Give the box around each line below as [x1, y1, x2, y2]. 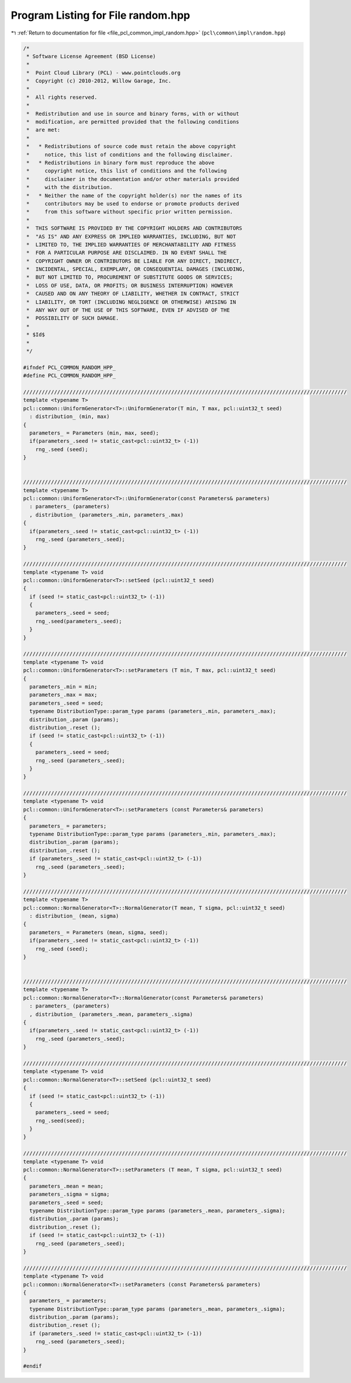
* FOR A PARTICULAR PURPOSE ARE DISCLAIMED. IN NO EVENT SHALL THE [26, 249, 227, 256]
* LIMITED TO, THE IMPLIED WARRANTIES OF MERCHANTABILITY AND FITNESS [26, 241, 236, 248]
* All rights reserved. [26, 94, 98, 101]
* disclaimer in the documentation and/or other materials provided [26, 176, 239, 183]
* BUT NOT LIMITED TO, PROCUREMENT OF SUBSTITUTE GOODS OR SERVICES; [26, 274, 233, 281]
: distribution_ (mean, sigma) [29, 913, 119, 919]
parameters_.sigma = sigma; [29, 1191, 110, 1198]
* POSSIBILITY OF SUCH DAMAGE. [26, 315, 119, 322]
